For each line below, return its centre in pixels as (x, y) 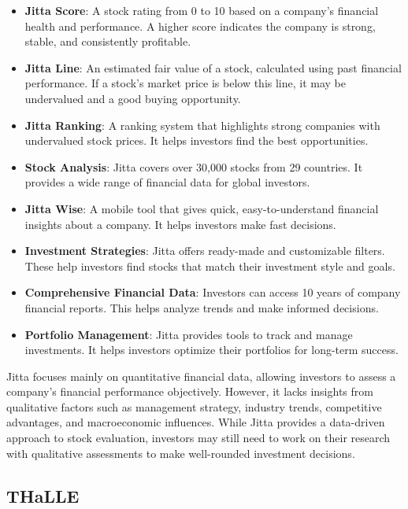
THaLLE (43, 495)
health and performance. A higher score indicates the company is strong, (200, 26)
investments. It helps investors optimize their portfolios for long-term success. (211, 350)
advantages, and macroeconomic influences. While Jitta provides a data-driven (196, 422)
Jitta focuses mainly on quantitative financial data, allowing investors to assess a (201, 376)
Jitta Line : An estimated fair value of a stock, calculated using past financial (213, 67)
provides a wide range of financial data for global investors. (167, 182)
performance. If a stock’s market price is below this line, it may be (185, 83)
